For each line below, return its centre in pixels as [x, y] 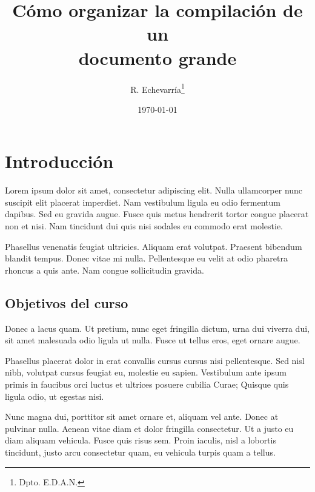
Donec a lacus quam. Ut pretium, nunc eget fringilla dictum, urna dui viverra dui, [157, 328]
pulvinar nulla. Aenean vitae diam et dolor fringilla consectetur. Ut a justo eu [149, 428]
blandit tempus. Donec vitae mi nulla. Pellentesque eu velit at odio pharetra [146, 258]
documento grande [157, 57]
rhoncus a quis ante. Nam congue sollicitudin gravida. [104, 270]
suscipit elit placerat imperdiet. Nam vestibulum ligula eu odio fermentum [143, 202]
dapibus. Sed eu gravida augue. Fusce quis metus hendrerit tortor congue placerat [157, 214]
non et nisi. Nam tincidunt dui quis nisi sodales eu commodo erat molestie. [144, 226]
